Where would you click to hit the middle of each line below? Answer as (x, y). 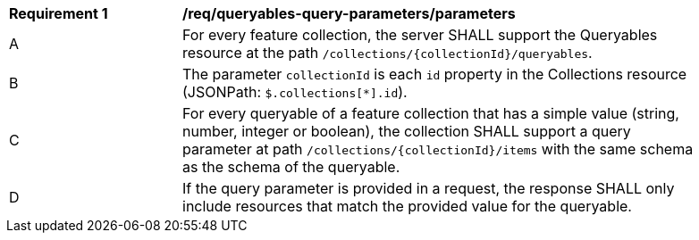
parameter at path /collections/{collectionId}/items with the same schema (438, 149)
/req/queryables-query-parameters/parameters (349, 13)
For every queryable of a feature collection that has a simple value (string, (431, 113)
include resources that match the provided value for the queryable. (407, 206)
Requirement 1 (59, 13)
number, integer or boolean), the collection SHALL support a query (407, 131)
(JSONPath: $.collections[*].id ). (295, 92)
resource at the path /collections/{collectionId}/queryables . (387, 53)
